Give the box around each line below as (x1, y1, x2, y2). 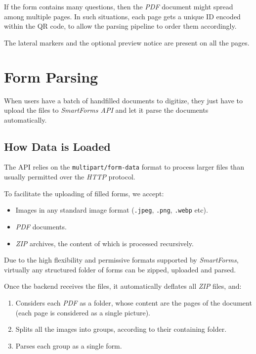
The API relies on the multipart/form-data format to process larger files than (4, 162, 244, 172)
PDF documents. (15, 221, 67, 231)
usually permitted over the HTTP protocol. (4, 172, 135, 182)
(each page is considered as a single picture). (15, 307, 150, 317)
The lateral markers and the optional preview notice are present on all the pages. (4, 37, 250, 47)
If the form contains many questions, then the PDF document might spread (4, 1, 233, 11)
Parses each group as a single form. (15, 340, 122, 351)
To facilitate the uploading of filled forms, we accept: (4, 188, 164, 198)
